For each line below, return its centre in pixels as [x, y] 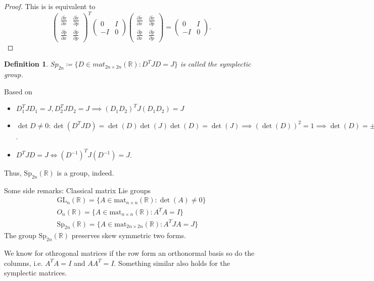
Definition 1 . [26, 64]
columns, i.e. [24, 263]
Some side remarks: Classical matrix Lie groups [78, 190]
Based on [18, 91]
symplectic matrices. [36, 273]
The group [20, 235]
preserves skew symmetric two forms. [129, 235]
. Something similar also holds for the [172, 263]
